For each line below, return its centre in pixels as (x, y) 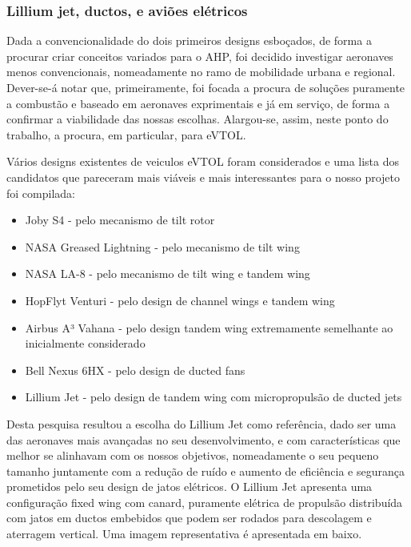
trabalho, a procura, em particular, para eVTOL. (126, 134)
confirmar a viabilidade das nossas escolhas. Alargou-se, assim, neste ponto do (198, 119)
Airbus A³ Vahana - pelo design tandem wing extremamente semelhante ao (209, 327)
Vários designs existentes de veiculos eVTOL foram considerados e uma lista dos (203, 161)
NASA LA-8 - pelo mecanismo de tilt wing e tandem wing (168, 273)
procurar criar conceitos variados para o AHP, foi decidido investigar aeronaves (200, 56)
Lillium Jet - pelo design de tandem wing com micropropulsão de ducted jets (213, 397)
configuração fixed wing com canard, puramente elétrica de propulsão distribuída (205, 502)
